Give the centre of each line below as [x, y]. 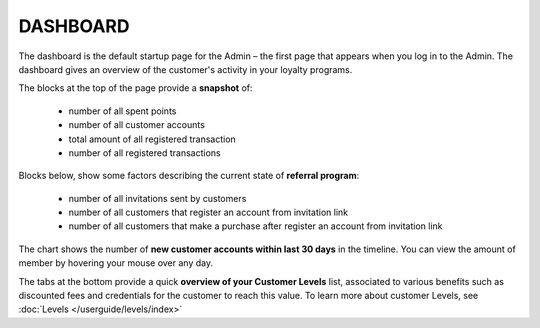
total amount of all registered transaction [152, 139]
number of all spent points [122, 111]
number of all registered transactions [144, 152]
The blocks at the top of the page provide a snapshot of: [135, 88]
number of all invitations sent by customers [157, 198]
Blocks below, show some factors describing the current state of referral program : [189, 176]
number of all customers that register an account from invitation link [208, 212]
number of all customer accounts [136, 125]
